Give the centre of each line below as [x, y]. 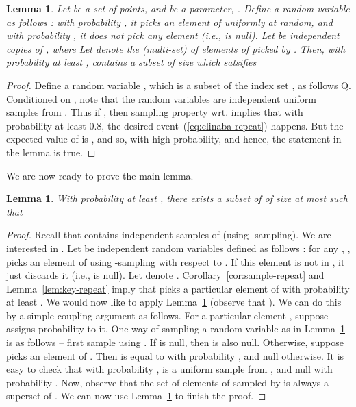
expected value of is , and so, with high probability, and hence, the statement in [174, 139]
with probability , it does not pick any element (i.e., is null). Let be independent [173, 35]
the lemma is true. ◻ [51, 152]
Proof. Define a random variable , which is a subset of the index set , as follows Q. [179, 85]
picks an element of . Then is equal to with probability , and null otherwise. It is [175, 355]
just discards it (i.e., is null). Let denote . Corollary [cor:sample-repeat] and [165, 275]
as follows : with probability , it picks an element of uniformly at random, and [169, 22]
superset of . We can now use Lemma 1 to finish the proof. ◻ [136, 396]
